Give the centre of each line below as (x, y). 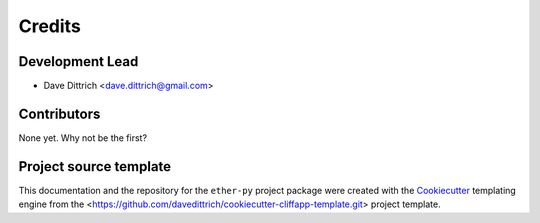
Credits (50, 26)
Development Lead (78, 61)
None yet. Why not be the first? (83, 137)
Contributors (59, 113)
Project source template (95, 166)
